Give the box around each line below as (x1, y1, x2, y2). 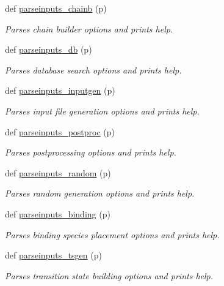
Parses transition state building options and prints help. (5, 269, 214, 282)
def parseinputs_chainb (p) (5, 2, 107, 14)
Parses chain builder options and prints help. (5, 22, 173, 35)
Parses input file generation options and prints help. (5, 104, 200, 117)
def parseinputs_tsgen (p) (5, 249, 102, 262)
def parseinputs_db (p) (5, 43, 92, 56)
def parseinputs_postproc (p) (5, 125, 115, 138)
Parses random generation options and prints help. (5, 187, 195, 200)
